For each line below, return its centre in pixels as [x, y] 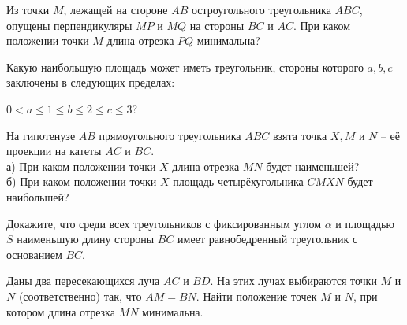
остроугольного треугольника [261, 9]
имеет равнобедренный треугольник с [268, 239]
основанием [34, 254]
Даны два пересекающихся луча [83, 281]
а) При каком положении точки [81, 166]
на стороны [217, 25]
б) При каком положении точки [82, 181]
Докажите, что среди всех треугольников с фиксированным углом [164, 223]
